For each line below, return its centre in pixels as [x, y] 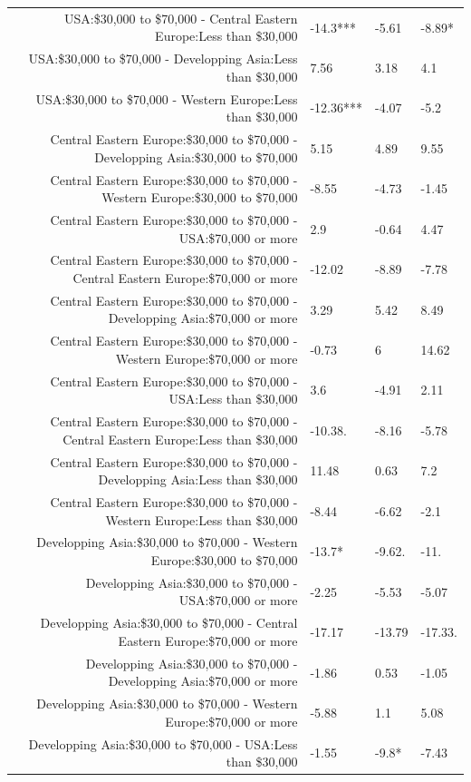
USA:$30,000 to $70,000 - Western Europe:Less [167, 98]
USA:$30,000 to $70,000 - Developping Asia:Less [163, 59]
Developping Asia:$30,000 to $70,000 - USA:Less [163, 743]
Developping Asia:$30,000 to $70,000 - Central [169, 623]
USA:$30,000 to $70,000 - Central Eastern [181, 18]
